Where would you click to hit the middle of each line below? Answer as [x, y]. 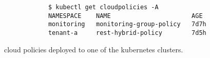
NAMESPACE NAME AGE [125, 16]
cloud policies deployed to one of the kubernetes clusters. [94, 49]
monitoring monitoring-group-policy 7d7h [127, 24]
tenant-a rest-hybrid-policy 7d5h [127, 33]
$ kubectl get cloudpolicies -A [103, 7]
